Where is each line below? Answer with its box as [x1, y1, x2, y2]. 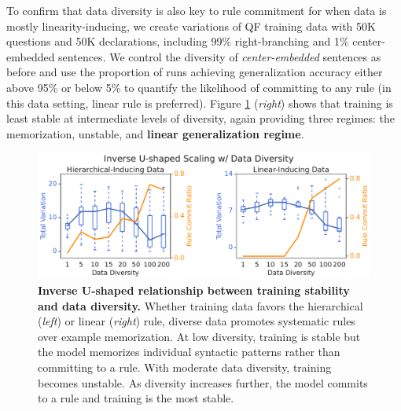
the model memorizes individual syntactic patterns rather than [38, 343, 340, 360]
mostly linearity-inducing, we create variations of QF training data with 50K [6, 17, 376, 34]
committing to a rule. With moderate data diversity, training [38, 358, 332, 375]
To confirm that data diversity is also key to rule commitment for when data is [6, 2, 387, 18]
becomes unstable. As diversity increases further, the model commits [38, 374, 368, 391]
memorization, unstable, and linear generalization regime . [6, 125, 304, 141]
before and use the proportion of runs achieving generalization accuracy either [6, 64, 383, 80]
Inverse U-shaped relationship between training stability [38, 282, 350, 298]
